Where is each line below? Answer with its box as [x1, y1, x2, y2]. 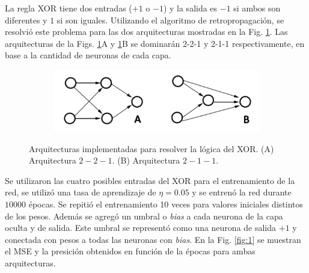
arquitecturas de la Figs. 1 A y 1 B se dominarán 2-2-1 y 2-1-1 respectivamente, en [5, 37, 305, 49]
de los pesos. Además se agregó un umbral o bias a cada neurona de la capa [5, 209, 283, 222]
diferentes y [5, 13, 47, 26]
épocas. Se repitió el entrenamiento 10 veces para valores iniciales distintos [28, 198, 304, 210]
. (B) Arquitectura [112, 154, 180, 167]
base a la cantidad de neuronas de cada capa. [5, 49, 171, 61]
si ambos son [233, 2, 281, 14]
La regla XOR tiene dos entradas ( [5, 2, 132, 14]
